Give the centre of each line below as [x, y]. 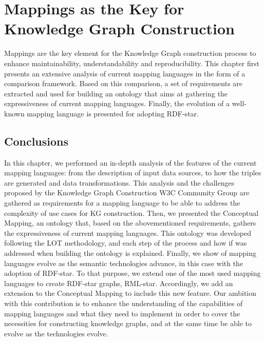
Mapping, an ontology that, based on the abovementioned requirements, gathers [130, 223]
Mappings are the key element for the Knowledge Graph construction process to [130, 53]
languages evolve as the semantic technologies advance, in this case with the [124, 263]
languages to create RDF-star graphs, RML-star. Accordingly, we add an [119, 283]
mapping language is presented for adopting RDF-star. [113, 113]
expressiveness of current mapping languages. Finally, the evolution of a [117, 103]
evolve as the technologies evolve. [56, 333]
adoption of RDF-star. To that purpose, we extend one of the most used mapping [132, 273]
